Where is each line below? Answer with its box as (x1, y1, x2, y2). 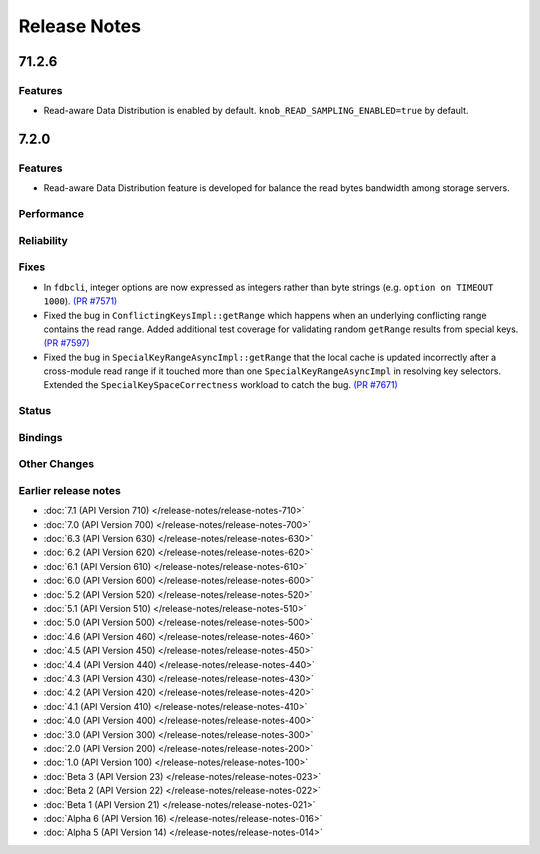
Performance (18, 207, 85, 221)
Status (18, 404, 52, 418)
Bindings (18, 430, 63, 444)
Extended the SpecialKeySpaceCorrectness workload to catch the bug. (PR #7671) (43, 379, 399, 391)
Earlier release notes (18, 483, 122, 497)
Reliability (18, 233, 69, 247)
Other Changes (18, 457, 95, 471)
